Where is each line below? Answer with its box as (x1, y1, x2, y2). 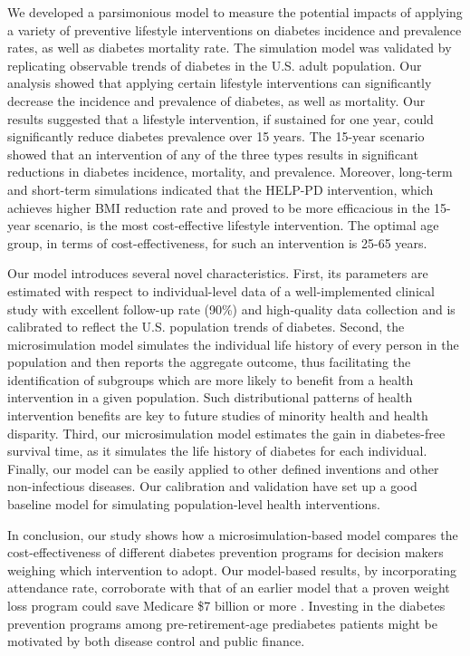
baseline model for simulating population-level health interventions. (7, 495, 380, 514)
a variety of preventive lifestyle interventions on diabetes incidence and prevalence (7, 20, 462, 39)
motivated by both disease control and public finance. (7, 632, 305, 651)
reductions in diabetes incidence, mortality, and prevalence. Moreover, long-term (7, 162, 453, 181)
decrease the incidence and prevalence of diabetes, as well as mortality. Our (7, 91, 426, 110)
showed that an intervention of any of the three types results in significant (7, 144, 418, 163)
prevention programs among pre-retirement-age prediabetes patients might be (7, 613, 437, 632)
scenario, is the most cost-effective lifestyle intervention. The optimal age (34, 216, 439, 235)
